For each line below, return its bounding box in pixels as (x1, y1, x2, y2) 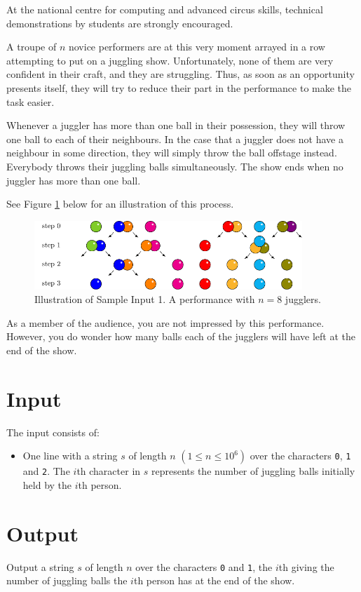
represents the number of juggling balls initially (151, 464, 355, 478)
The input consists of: (6, 424, 100, 439)
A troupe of (6, 39, 57, 54)
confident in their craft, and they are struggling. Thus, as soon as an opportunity (6, 67, 355, 81)
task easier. (6, 94, 55, 109)
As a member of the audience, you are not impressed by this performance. (6, 315, 325, 330)
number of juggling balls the (6, 573, 128, 588)
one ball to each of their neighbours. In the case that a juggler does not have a (6, 131, 343, 146)
